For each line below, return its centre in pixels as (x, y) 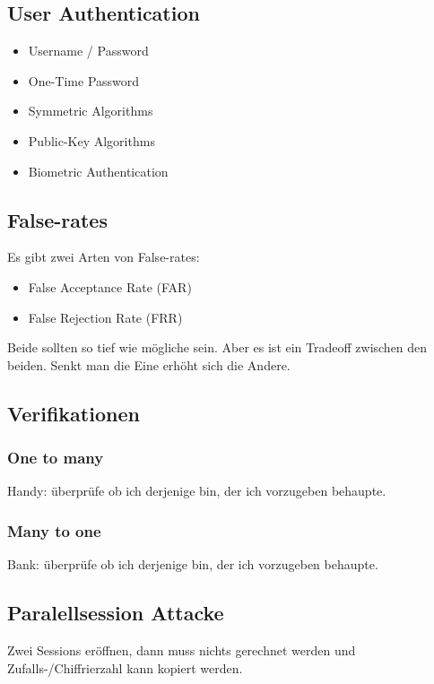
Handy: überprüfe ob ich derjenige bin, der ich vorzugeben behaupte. (197, 491)
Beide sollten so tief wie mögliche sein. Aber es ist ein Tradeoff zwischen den (217, 347)
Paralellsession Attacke (116, 613)
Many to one (54, 530)
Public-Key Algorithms (91, 140)
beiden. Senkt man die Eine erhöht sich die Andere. (149, 364)
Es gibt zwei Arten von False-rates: (104, 257)
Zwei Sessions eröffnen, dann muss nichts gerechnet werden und (182, 649)
